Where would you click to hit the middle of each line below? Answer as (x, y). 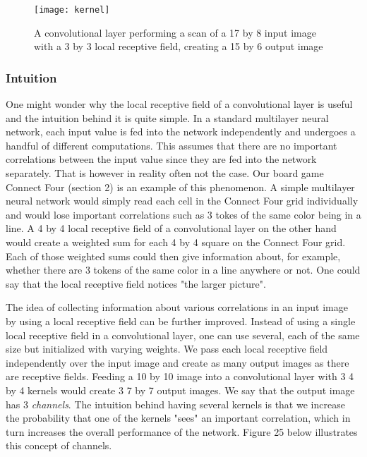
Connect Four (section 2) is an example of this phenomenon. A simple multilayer (180, 187)
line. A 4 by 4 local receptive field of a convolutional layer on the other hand (171, 228)
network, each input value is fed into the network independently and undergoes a (181, 132)
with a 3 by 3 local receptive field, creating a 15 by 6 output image (179, 46)
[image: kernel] (72, 10)
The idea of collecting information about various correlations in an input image (177, 307)
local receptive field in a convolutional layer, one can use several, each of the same (183, 335)
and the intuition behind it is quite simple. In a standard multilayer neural (167, 117)
